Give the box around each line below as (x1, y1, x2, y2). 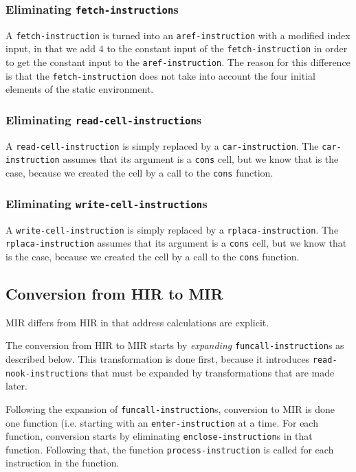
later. (5, 379, 27, 393)
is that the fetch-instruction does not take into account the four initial (5, 68, 315, 82)
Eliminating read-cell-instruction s (5, 111, 202, 128)
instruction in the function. (5, 456, 120, 470)
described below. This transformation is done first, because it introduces (5, 351, 310, 366)
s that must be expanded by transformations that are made (84, 365, 335, 379)
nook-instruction (5, 368, 85, 379)
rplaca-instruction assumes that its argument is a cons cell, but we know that (5, 236, 347, 250)
